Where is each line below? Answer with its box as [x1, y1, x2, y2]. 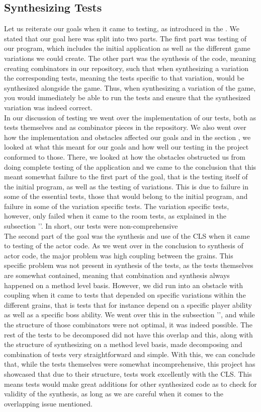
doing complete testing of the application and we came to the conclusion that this [4, 161, 256, 172]
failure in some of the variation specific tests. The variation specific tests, [4, 200, 229, 211]
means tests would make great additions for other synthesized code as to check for [4, 378, 257, 389]
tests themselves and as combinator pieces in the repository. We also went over [4, 122, 246, 132]
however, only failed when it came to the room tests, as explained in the [4, 211, 227, 221]
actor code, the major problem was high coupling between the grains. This [4, 250, 233, 260]
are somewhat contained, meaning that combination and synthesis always [4, 270, 230, 281]
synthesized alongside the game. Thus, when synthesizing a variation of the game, [4, 82, 256, 93]
